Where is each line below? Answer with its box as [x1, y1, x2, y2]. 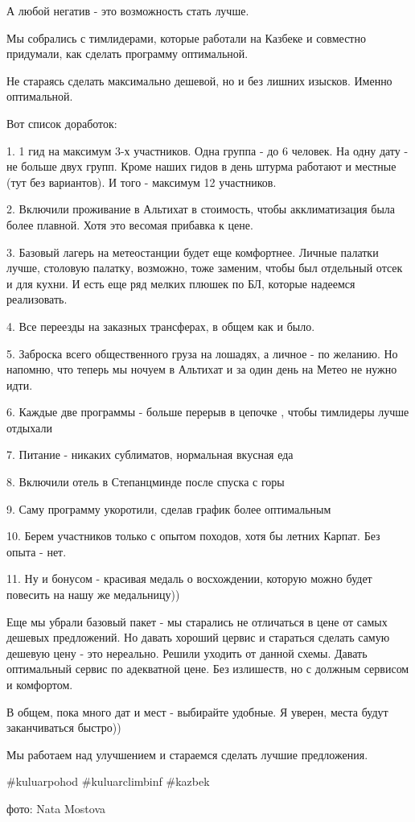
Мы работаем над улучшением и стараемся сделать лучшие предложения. [6, 746, 368, 762]
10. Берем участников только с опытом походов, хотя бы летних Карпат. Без [6, 527, 380, 544]
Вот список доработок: [6, 114, 117, 131]
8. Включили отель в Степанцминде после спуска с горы [6, 473, 285, 490]
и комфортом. [6, 676, 73, 692]
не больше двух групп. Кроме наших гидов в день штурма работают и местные [6, 158, 397, 175]
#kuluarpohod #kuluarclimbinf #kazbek [6, 773, 210, 790]
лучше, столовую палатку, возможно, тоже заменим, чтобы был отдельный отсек [6, 259, 403, 276]
